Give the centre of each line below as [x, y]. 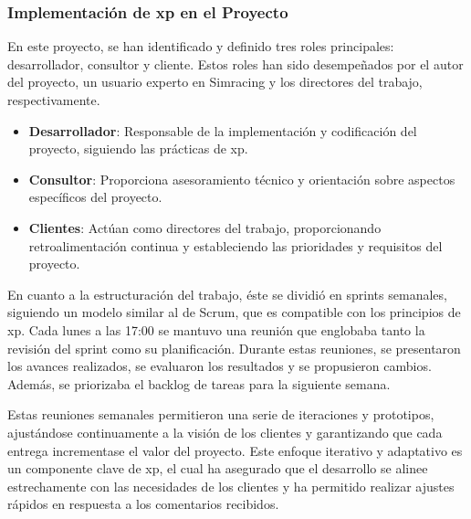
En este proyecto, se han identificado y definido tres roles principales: [201, 46]
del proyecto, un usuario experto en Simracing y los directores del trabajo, [215, 82]
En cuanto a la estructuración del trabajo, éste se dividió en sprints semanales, [227, 294]
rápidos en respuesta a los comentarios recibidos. [143, 504]
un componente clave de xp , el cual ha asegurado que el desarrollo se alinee [218, 468]
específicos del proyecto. [95, 197]
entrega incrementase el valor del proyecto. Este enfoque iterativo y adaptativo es [235, 450]
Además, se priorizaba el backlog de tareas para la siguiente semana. [199, 383]
